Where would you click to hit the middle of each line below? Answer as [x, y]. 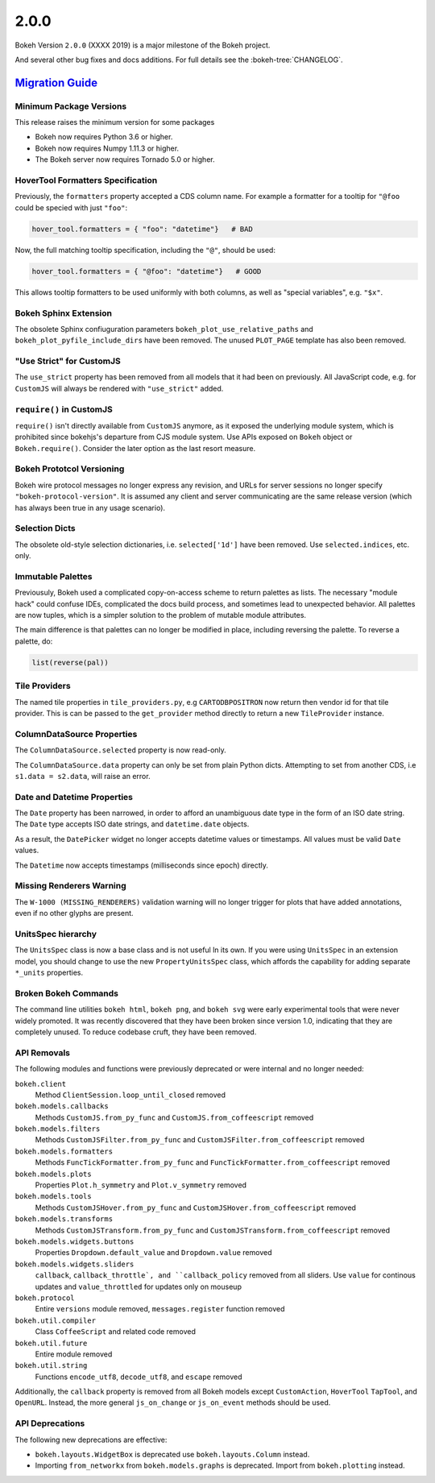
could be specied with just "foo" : [71, 207]
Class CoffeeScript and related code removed [116, 1332]
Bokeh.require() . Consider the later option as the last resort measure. [135, 448]
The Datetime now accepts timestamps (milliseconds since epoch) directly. [142, 865]
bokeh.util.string [51, 1366]
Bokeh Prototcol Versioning [70, 469]
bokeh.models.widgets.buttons [75, 1241]
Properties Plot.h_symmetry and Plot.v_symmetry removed [141, 1185]
